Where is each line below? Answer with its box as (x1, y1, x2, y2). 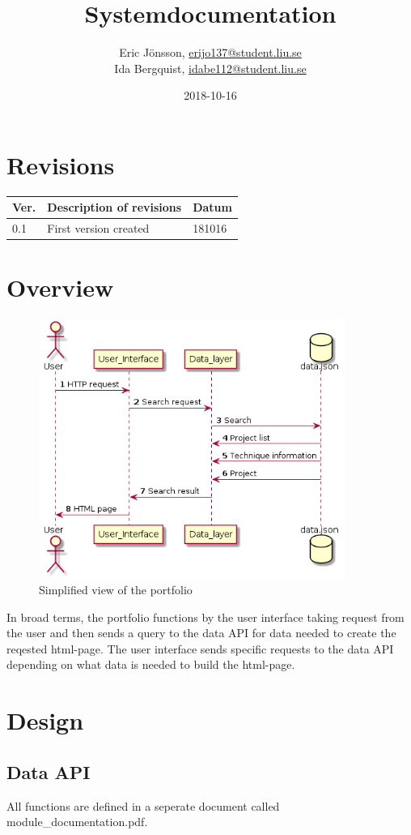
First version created (47, 220, 150, 237)
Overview (6, 271, 114, 304)
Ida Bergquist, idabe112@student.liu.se (114, 59, 307, 76)
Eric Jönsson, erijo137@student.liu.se (119, 44, 302, 61)
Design (6, 704, 84, 737)
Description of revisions (47, 199, 182, 216)
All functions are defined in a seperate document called (6, 797, 280, 814)
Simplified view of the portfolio (39, 580, 193, 597)
